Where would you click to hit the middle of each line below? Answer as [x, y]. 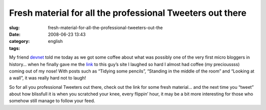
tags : [15, 48]
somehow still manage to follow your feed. [52, 101]
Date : [15, 34]
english [55, 41]
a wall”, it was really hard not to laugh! [48, 78]
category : [19, 41]
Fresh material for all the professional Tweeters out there [128, 13]
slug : [14, 28]
